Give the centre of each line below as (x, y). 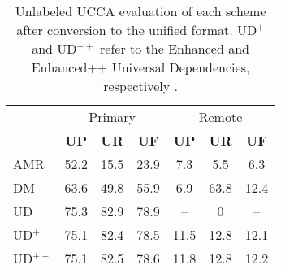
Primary (112, 117)
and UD (54, 48)
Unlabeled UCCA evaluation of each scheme (140, 11)
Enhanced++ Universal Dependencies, (140, 67)
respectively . (140, 86)
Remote (220, 117)
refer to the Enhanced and (175, 48)
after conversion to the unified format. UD (137, 30)
